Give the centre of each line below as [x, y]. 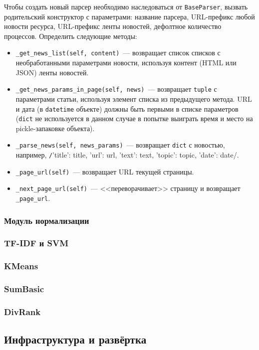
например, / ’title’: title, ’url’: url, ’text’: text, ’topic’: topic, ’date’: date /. [127, 155]
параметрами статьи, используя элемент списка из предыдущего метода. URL [134, 98]
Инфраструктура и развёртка [75, 339]
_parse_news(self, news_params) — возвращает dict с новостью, [120, 145]
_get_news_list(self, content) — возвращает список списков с [118, 53]
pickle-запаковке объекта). [55, 128]
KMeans [21, 266]
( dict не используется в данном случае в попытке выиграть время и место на [134, 118]
